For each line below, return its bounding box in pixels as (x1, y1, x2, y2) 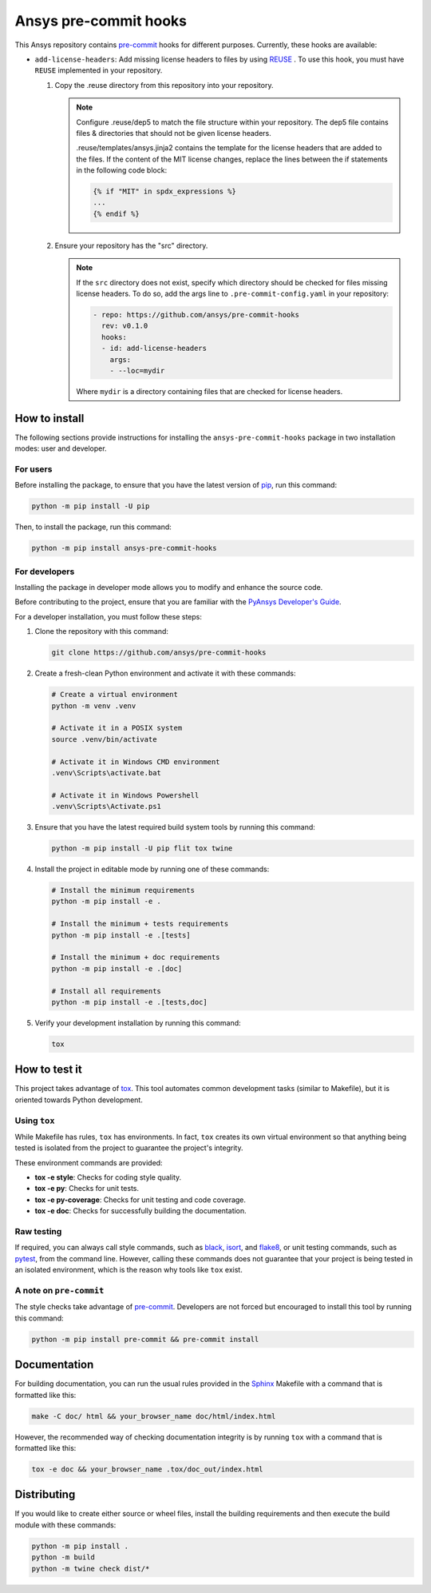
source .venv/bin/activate (51, 735, 157, 743)
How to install (14, 412, 85, 425)
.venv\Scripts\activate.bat (51, 768, 161, 777)
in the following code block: (76, 165, 168, 175)
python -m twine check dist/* (31, 1563, 150, 1573)
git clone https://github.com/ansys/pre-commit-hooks (51, 648, 267, 657)
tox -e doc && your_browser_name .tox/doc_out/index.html (31, 1464, 263, 1474)
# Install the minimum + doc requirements (51, 953, 220, 962)
